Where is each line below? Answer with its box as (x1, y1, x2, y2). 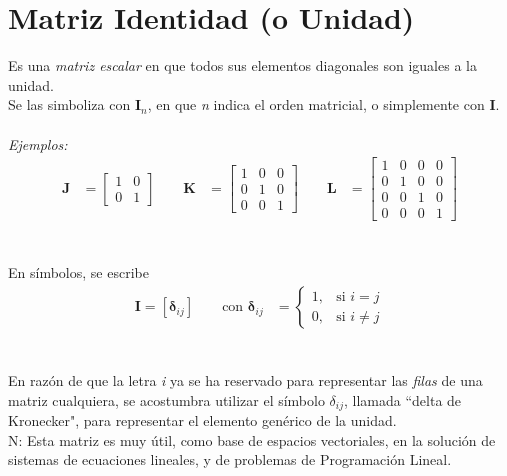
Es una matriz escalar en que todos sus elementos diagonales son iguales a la (8, 55, 477, 76)
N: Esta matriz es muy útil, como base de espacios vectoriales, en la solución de (8, 429, 496, 450)
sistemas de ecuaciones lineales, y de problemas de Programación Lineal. (8, 449, 452, 470)
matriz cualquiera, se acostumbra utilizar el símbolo (8, 389, 325, 410)
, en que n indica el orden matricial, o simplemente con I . (147, 94, 500, 115)
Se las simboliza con (8, 94, 131, 115)
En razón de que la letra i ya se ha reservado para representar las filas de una (8, 370, 483, 391)
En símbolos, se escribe (8, 262, 149, 283)
